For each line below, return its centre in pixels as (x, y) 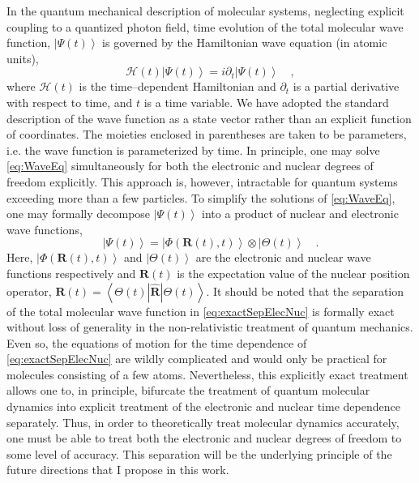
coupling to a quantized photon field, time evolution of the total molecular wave (205, 26)
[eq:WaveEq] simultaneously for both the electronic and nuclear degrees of (190, 166)
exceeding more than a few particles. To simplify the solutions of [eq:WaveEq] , (201, 197)
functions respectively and (71, 273)
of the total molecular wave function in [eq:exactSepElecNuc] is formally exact (201, 311)
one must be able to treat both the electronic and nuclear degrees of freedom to (204, 438)
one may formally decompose (79, 214)
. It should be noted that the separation (305, 291)
